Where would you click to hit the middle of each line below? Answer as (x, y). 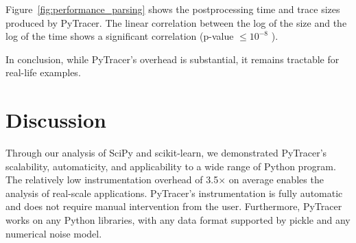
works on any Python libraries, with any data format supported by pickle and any (178, 220)
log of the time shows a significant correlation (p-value (120, 36)
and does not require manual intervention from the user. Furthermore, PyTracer (174, 206)
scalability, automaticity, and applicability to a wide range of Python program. (171, 166)
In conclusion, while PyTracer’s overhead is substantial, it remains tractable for (173, 59)
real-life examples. (43, 72)
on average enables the (276, 180)
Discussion (56, 120)
